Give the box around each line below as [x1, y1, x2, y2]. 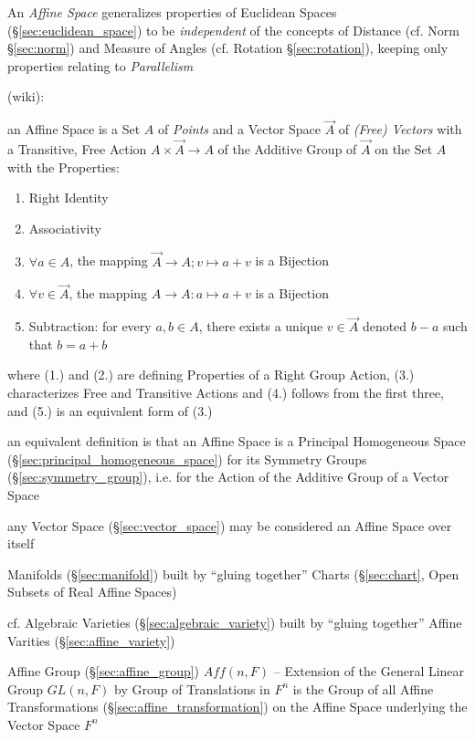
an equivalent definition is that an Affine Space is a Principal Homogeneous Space [7, 432, 466, 451]
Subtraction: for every [28, 317, 152, 336]
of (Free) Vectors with [338, 120, 462, 139]
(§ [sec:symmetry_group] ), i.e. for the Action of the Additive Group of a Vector [7, 467, 449, 486]
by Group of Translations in [114, 679, 270, 698]
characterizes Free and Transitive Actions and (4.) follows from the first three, [7, 383, 445, 401]
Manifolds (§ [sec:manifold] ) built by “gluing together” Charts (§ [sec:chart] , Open [7, 564, 459, 583]
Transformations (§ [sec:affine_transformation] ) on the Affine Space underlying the [7, 697, 468, 716]
